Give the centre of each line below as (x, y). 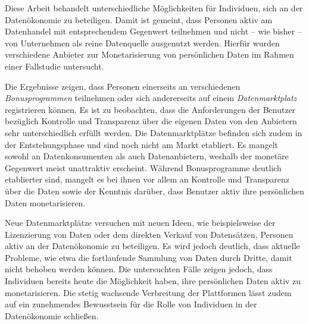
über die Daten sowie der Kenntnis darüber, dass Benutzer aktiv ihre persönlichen (155, 191)
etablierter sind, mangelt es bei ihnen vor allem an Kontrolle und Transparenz (147, 179)
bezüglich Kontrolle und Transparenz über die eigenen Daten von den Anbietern (151, 121)
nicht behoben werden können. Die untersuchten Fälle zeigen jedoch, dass (139, 269)
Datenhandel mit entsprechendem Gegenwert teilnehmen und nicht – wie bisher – (153, 31)
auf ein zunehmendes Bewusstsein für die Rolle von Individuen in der (131, 304)
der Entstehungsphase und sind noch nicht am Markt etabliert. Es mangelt (142, 144)
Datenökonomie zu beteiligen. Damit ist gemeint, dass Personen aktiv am (139, 19)
